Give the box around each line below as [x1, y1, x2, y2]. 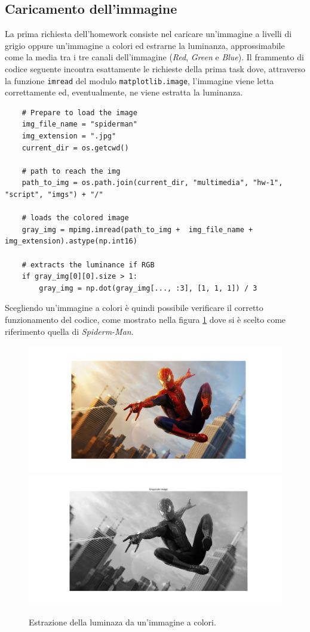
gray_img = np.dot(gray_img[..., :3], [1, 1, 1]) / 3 [39, 283, 257, 292]
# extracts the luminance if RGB [22, 260, 155, 269]
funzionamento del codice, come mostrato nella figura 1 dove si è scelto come [5, 313, 286, 325]
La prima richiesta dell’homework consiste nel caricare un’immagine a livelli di [5, 27, 292, 40]
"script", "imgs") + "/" [5, 190, 103, 199]
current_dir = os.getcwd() [22, 143, 129, 152]
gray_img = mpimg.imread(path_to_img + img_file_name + [22, 225, 253, 234]
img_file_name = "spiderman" [22, 120, 137, 129]
